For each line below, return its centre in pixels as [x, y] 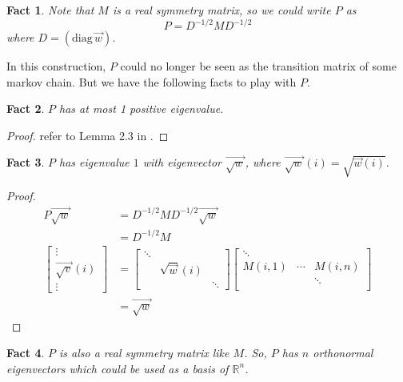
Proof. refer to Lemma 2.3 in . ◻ [88, 135]
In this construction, [56, 66]
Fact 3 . [26, 162]
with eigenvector [182, 162]
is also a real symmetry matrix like [144, 353]
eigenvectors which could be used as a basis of [118, 368]
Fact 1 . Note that [50, 10]
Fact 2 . [26, 109]
